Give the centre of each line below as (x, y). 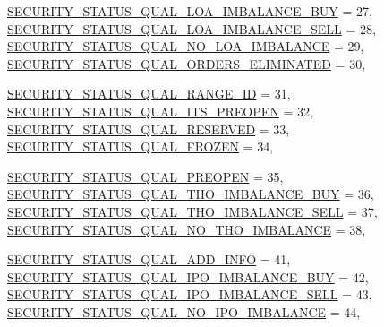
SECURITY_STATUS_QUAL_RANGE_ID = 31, (149, 94)
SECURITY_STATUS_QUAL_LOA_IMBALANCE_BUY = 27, (190, 11)
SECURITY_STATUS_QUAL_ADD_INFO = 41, (149, 259)
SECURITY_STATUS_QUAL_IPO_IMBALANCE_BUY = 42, (188, 276)
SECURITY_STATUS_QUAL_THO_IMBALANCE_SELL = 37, (192, 211)
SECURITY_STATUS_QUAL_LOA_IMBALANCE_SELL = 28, (192, 28)
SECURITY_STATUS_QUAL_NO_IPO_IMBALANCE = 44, (184, 311)
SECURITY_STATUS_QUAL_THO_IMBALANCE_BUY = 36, (191, 194)
